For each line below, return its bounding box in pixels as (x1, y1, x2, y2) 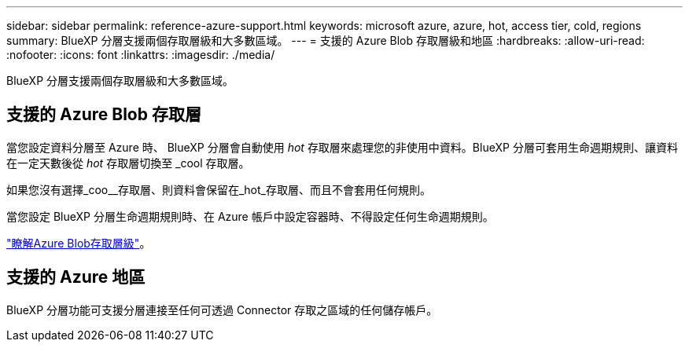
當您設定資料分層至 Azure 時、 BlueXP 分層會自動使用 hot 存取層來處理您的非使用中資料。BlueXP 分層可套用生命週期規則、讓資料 (6, 140, 678, 154)
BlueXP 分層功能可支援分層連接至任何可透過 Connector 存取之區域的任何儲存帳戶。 (6, 302, 438, 317)
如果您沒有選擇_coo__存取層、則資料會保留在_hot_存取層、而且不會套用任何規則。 (6, 182, 431, 196)
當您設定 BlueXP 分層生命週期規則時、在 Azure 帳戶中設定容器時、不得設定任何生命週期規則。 (6, 209, 494, 223)
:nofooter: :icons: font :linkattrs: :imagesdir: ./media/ (6, 48, 275, 61)
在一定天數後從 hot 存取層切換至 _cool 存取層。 (6, 156, 250, 170)
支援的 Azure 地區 (6, 267, 146, 288)
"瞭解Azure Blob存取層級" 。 (6, 236, 151, 250)
